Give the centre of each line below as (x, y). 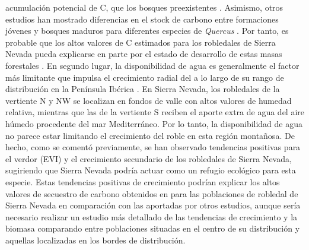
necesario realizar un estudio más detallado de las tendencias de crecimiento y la (152, 216)
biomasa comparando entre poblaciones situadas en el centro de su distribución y (153, 228)
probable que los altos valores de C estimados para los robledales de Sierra (141, 42)
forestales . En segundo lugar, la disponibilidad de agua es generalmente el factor (152, 65)
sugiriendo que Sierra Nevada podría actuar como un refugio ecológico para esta (151, 170)
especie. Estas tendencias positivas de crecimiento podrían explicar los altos (143, 181)
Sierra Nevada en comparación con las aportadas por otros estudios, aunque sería (153, 205)
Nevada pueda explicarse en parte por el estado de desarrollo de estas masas (144, 54)
